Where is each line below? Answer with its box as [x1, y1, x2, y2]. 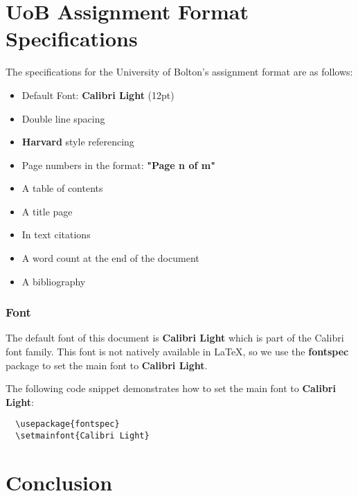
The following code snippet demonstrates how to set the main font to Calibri [6, 381, 336, 396]
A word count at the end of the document [21, 251, 199, 265]
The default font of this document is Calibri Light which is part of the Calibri [6, 330, 344, 345]
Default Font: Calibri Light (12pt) [21, 87, 174, 102]
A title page [21, 204, 73, 218]
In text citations [21, 227, 91, 242]
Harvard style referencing [21, 134, 134, 149]
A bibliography [21, 274, 86, 288]
